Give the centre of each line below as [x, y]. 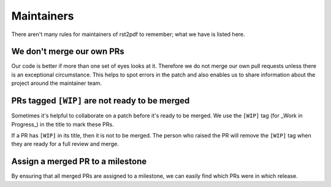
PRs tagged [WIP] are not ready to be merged [101, 101]
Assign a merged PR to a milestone [79, 162]
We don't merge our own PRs [68, 52]
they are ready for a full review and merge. [65, 144]
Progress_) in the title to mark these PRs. [63, 124]
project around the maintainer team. [57, 83]
